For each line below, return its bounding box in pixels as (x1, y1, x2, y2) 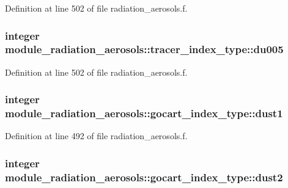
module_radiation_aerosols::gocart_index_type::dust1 (5, 106, 283, 121)
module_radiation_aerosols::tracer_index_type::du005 (5, 42, 284, 57)
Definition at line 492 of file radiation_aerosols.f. (5, 129, 188, 142)
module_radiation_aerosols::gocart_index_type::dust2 (5, 169, 283, 184)
